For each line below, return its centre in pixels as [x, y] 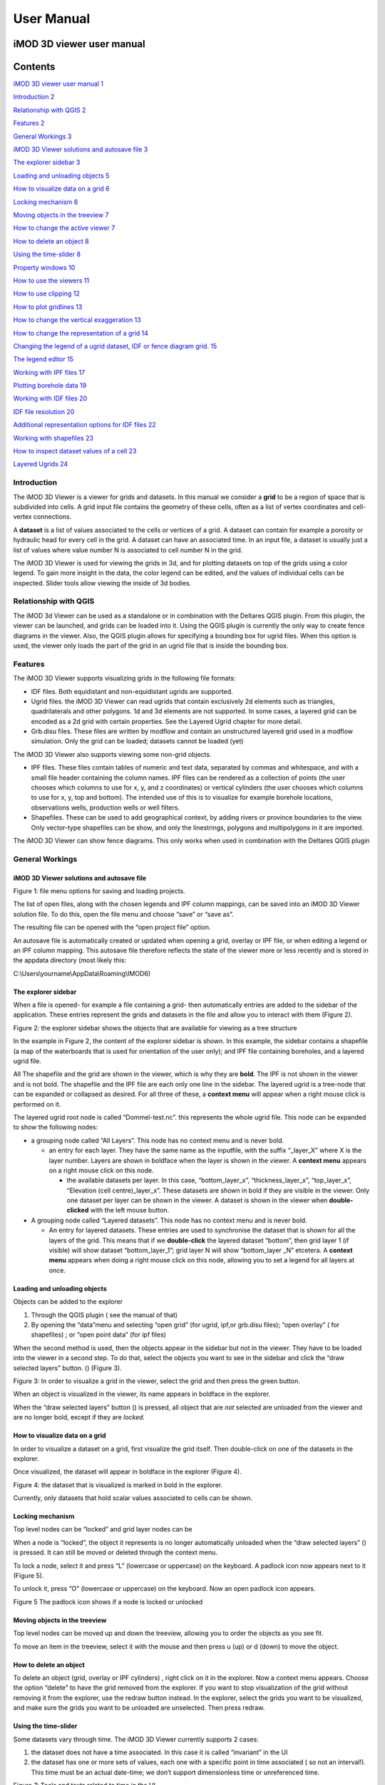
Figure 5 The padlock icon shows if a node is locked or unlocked [108, 1602]
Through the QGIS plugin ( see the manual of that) [104, 1314]
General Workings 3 [42, 136]
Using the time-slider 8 [47, 254]
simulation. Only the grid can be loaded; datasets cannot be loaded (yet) [137, 741]
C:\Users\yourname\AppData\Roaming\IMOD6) [82, 973]
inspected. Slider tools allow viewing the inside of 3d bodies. [102, 583]
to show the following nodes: [56, 1127]
